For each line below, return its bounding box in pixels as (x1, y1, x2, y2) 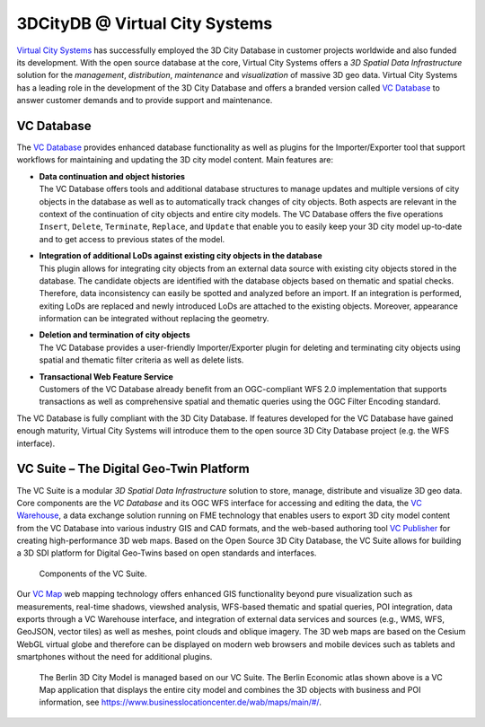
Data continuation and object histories (39, 171, 186, 181)
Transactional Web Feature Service (39, 371, 174, 381)
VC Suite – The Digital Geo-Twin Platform (16, 461, 251, 477)
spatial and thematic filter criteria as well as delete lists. (39, 355, 244, 365)
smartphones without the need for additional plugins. (16, 652, 213, 662)
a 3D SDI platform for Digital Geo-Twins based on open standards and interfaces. (16, 547, 317, 558)
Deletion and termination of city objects (39, 329, 190, 340)
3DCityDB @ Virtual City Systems (16, 13, 273, 33)
